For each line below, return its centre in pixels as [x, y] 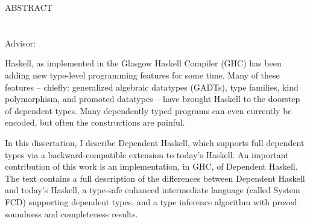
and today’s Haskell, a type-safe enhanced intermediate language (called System [153, 190]
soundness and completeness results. [71, 213]
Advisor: [21, 43]
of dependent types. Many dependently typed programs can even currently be [148, 110]
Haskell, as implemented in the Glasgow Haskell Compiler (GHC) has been [143, 63]
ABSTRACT [29, 7]
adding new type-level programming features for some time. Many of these [142, 75]
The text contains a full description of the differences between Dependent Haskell [155, 178]
